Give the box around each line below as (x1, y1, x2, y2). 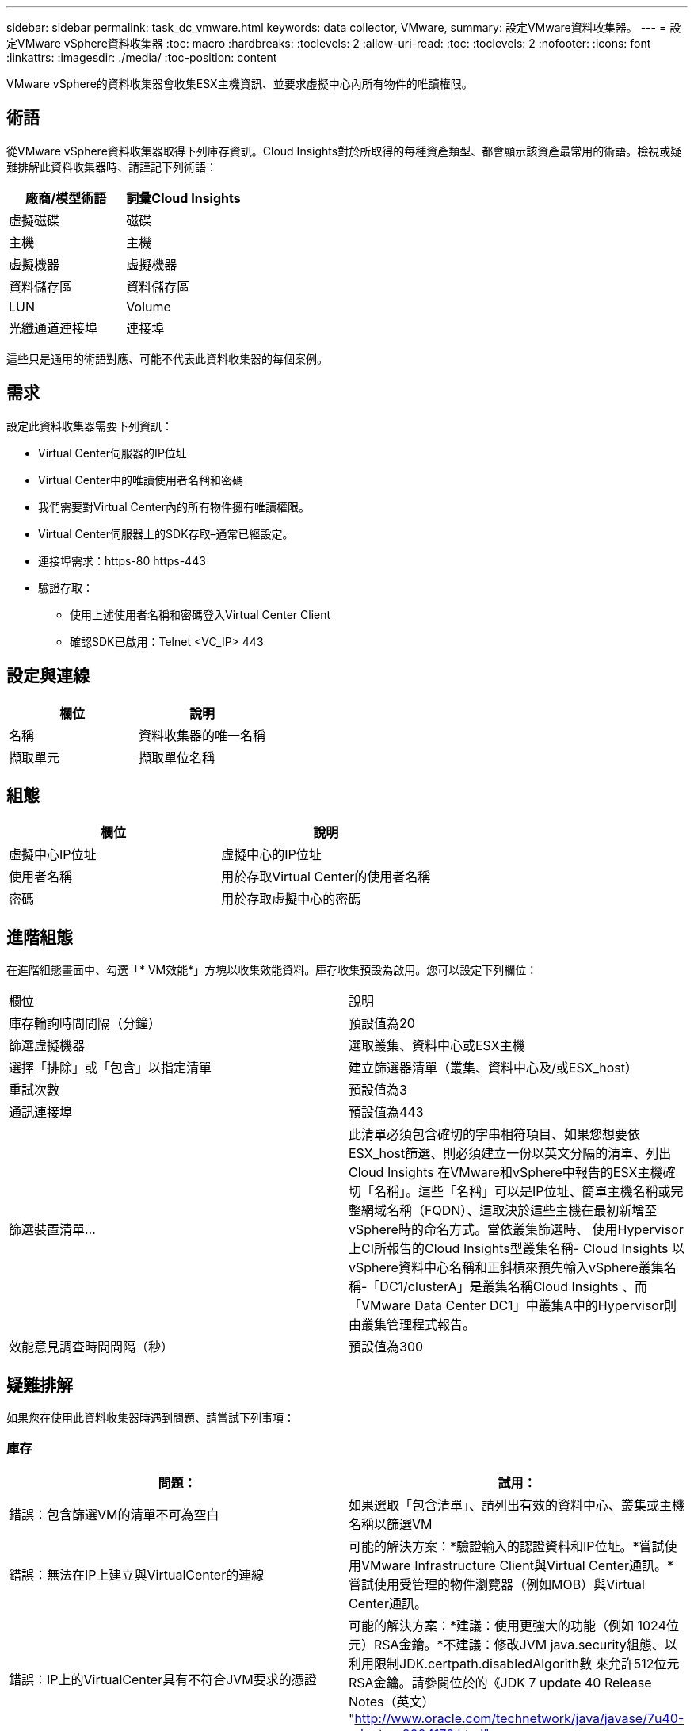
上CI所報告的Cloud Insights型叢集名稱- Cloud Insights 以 (349, 1240, 684, 1257)
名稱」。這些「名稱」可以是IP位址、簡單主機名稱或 (374, 1183, 671, 1200)
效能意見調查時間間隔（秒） (9, 1339, 174, 1355)
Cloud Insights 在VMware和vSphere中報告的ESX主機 (349, 1164, 663, 1181)
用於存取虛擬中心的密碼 (221, 891, 361, 908)
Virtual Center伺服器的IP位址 (38, 445, 187, 460)
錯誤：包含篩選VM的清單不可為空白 (9, 1506, 219, 1523)
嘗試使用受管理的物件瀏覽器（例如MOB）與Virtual (349, 1576, 645, 1592)
